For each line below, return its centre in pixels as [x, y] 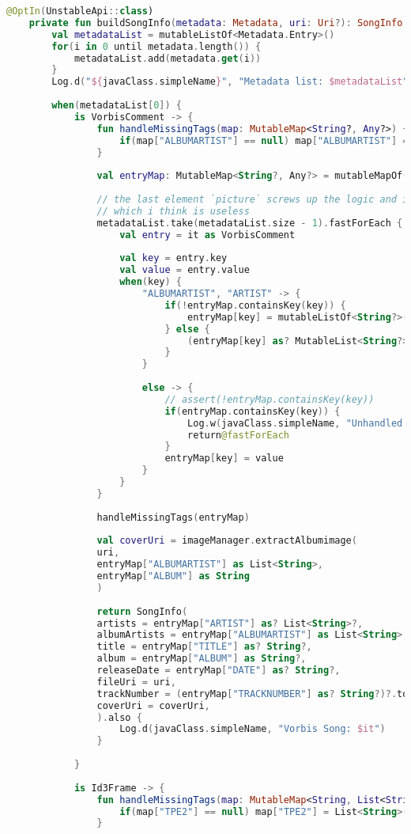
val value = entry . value [185, 270]
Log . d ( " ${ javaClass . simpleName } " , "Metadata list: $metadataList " [230, 82]
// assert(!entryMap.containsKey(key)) [270, 399]
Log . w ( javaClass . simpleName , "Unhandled [295, 423]
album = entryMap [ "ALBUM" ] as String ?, [202, 659]
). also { [119, 717]
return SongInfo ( [142, 611]
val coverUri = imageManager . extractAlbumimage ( [227, 541]
